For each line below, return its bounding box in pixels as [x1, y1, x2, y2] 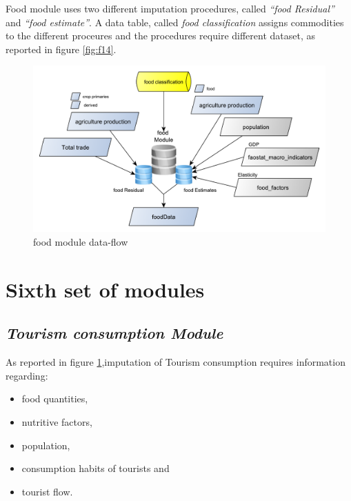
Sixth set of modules [6, 275, 205, 303]
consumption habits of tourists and [21, 461, 170, 475]
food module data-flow [33, 234, 128, 248]
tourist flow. [21, 484, 73, 498]
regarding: [6, 368, 48, 382]
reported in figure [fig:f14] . [6, 41, 117, 56]
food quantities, [21, 391, 88, 406]
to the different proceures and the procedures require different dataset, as [6, 28, 315, 43]
